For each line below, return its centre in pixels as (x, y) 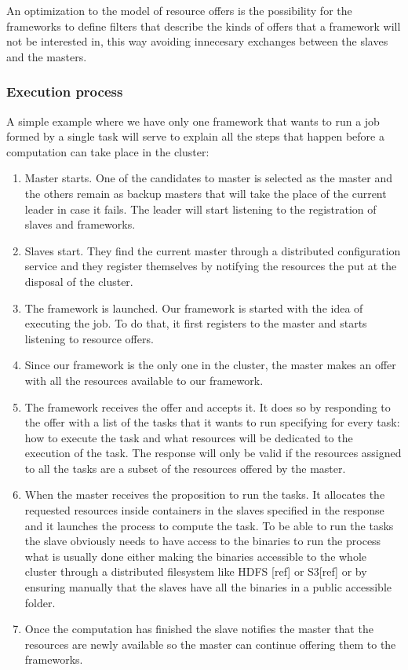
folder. (40, 602)
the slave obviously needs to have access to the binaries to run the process (203, 541)
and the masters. (47, 56)
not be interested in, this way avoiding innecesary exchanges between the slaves (197, 41)
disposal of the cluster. (79, 281)
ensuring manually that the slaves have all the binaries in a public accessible (208, 587)
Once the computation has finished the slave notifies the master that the (199, 629)
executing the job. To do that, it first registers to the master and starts (196, 323)
